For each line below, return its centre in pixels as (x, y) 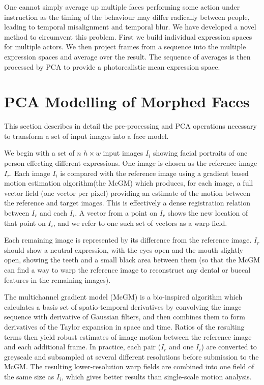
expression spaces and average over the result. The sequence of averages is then (127, 56)
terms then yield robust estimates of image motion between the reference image (128, 336)
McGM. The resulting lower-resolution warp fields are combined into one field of (129, 366)
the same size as (29, 376)
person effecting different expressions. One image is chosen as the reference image (131, 163)
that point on (25, 223)
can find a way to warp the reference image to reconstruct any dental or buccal (127, 270)
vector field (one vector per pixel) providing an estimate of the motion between (127, 192)
